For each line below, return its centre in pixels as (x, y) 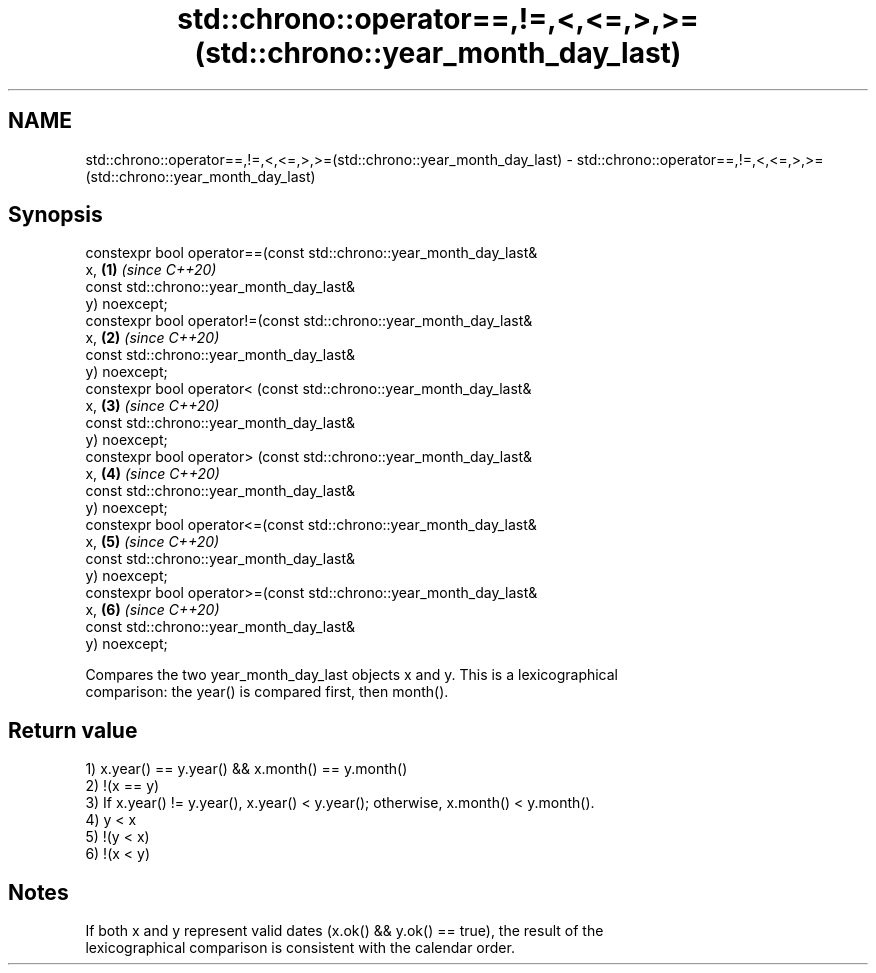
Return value (73, 730)
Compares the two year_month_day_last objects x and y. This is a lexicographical (352, 675)
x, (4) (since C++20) (152, 474)
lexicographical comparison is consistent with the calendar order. (300, 948)
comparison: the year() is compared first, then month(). (267, 692)
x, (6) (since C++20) (152, 610)
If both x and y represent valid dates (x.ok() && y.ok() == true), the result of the (344, 931)
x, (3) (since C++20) (152, 406)
